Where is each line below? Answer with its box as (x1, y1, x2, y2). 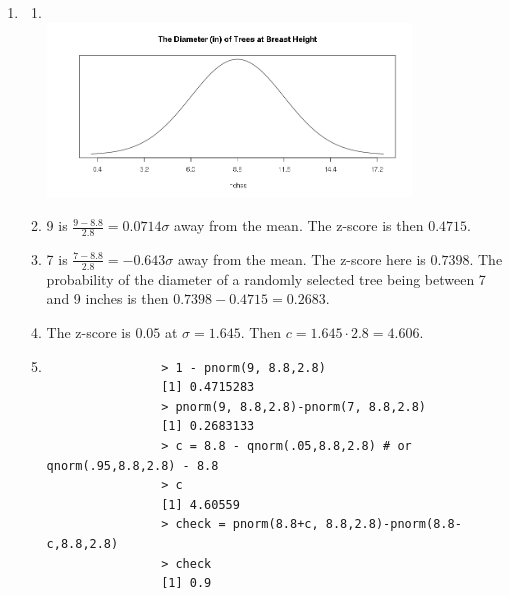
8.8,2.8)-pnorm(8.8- (325, 517, 462, 532)
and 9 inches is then (46, 288, 169, 309)
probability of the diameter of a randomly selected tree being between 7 (46, 268, 486, 289)
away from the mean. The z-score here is (177, 248, 426, 269)
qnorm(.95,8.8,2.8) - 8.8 (46, 458, 219, 473)
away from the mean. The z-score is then (174, 215, 424, 236)
